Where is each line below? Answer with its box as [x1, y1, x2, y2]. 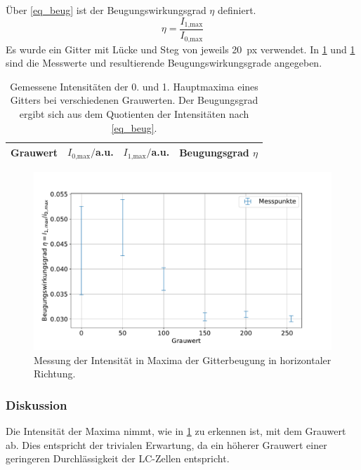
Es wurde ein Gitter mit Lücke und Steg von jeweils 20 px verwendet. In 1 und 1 [6, 41, 355, 56]
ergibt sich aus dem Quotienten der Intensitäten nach [19, 106, 249, 121]
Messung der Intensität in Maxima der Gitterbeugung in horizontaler [34, 352, 332, 367]
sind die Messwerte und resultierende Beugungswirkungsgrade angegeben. [6, 55, 322, 70]
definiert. [217, 3, 256, 17]
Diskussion [6, 396, 67, 413]
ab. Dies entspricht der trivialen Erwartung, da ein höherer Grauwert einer [6, 437, 327, 452]
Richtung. [34, 366, 76, 381]
